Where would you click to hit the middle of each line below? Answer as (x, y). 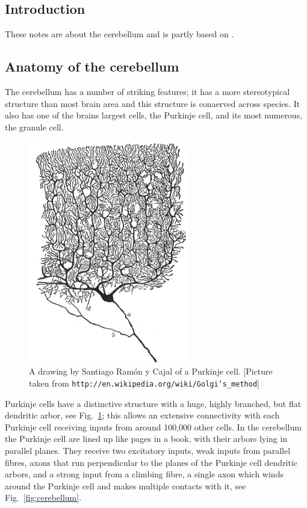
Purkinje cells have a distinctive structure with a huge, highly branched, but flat (153, 403)
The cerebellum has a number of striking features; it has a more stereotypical (147, 91)
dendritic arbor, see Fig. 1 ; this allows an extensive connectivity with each (142, 415)
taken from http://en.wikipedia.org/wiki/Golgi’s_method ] (144, 383)
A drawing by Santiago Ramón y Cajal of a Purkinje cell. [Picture (151, 371)
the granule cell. (34, 127)
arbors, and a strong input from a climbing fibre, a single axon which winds (144, 474)
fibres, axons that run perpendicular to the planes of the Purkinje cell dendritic (151, 462)
